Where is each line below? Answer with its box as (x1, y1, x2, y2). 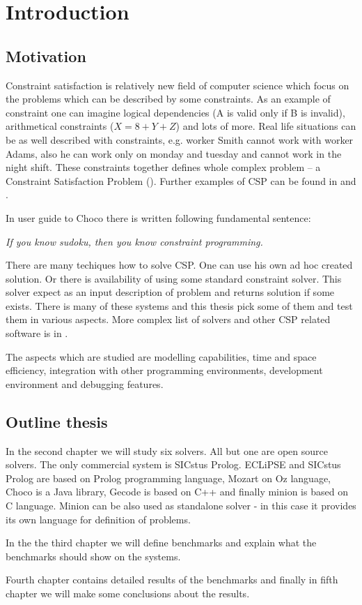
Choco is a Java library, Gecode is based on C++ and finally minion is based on (6, 484, 348, 499)
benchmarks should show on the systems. (6, 548, 181, 563)
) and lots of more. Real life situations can (175, 119, 356, 133)
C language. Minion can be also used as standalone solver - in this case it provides (6, 498, 356, 513)
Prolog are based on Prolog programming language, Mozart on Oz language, (6, 470, 331, 485)
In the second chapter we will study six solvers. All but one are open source (6, 443, 328, 458)
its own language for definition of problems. (6, 511, 191, 526)
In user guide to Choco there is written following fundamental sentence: (6, 210, 311, 225)
